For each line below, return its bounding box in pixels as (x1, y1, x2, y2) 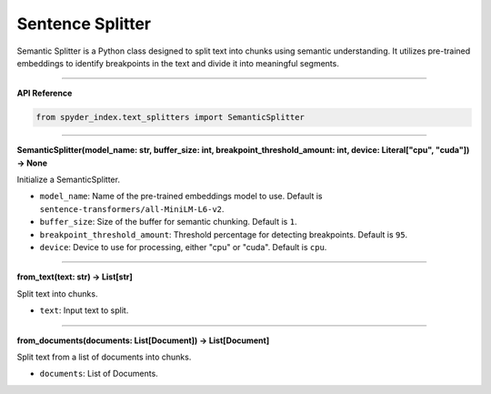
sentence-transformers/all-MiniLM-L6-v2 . (39, 203, 225, 214)
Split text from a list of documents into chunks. (16, 351, 192, 362)
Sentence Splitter (16, 14, 152, 34)
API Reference (16, 87, 73, 99)
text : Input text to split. (39, 305, 129, 316)
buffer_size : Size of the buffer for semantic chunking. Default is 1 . (39, 217, 297, 227)
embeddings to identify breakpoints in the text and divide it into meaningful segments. (16, 57, 340, 68)
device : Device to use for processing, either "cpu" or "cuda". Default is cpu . (39, 242, 327, 253)
